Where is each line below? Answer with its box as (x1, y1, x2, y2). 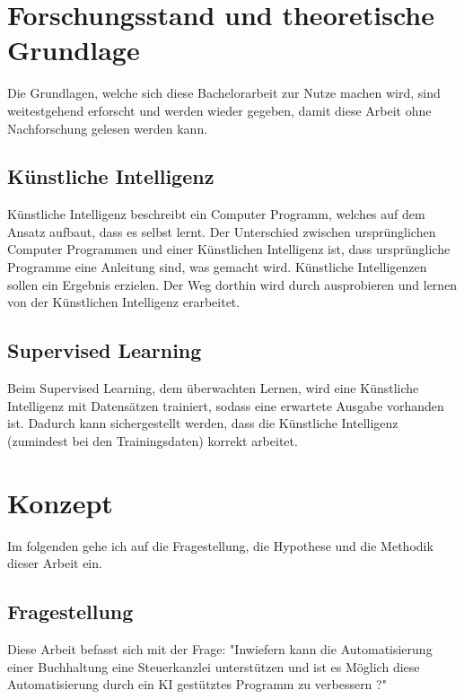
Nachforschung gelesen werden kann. (7, 118, 208, 137)
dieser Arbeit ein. (7, 554, 102, 572)
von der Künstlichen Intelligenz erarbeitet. (7, 293, 241, 311)
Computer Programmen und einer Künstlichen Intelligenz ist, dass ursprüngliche (7, 240, 451, 258)
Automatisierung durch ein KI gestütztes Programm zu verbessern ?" (7, 675, 387, 694)
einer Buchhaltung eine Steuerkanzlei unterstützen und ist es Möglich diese (7, 657, 420, 676)
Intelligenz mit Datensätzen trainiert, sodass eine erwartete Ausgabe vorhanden (7, 396, 444, 415)
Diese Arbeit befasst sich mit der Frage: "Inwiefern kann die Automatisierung (7, 639, 433, 658)
